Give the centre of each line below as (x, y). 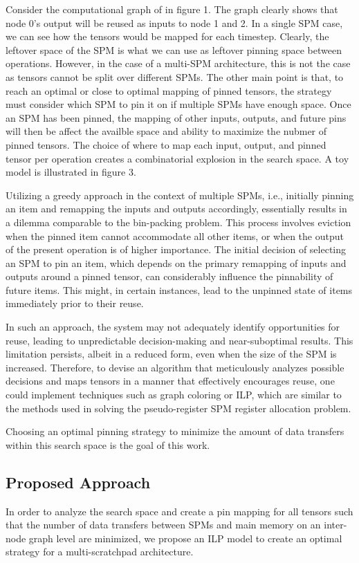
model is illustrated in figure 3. (71, 172)
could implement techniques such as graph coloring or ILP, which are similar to (174, 395)
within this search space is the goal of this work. (108, 444)
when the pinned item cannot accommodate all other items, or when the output (175, 236)
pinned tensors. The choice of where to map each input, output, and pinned (166, 144)
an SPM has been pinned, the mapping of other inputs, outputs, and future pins (176, 117)
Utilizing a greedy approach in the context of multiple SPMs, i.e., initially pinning (180, 195)
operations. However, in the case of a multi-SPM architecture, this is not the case (178, 63)
